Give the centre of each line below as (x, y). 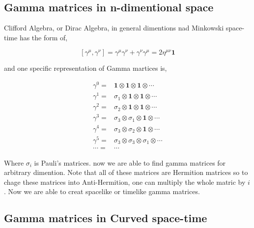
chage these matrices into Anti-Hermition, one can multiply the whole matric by (125, 182)
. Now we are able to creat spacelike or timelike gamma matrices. (102, 191)
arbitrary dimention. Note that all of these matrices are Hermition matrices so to (126, 172)
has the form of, (43, 37)
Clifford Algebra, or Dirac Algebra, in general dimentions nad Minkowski (114, 28)
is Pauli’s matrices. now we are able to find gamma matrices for (130, 162)
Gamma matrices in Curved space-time (106, 218)
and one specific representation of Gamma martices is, (85, 68)
